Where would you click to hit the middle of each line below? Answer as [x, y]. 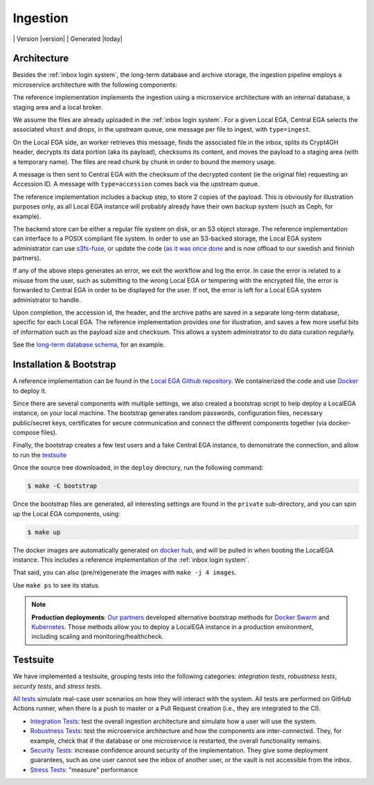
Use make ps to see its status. [56, 585]
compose [26, 432]
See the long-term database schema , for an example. [89, 345]
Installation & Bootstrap [65, 365]
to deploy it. [30, 391]
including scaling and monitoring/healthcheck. [98, 637]
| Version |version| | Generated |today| [68, 39]
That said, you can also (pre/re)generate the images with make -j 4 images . [125, 572]
